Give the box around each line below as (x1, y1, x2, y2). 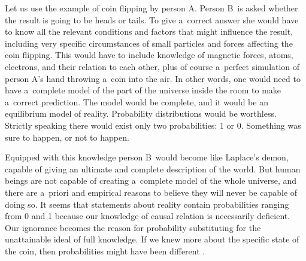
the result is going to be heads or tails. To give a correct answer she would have (5, 13, 299, 26)
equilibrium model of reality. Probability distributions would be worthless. (5, 107, 277, 120)
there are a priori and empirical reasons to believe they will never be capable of (5, 186, 298, 198)
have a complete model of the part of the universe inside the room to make (5, 84, 281, 96)
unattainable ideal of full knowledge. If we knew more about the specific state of (5, 233, 299, 245)
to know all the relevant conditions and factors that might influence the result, (5, 25, 293, 38)
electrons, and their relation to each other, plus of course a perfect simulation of (5, 60, 300, 72)
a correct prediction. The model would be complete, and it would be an (5, 95, 268, 108)
